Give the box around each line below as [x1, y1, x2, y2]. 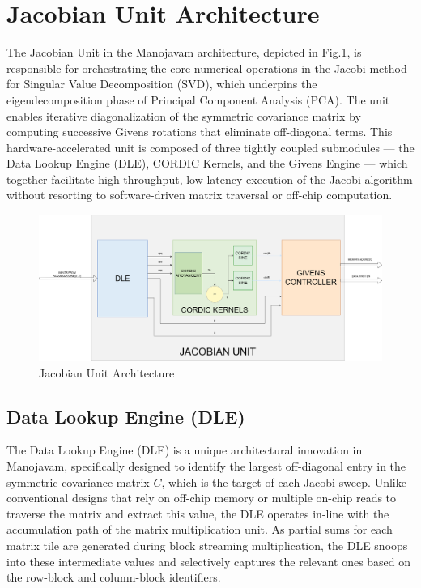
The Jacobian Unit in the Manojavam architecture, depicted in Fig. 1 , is [6, 44, 362, 61]
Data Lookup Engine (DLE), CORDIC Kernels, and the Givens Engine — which [6, 155, 408, 172]
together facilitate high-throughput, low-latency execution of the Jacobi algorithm [6, 170, 413, 187]
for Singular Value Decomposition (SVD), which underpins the [6, 75, 317, 92]
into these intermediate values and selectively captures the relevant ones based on [6, 552, 411, 569]
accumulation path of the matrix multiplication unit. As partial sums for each [6, 521, 393, 538]
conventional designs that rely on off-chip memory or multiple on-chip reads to [6, 489, 397, 506]
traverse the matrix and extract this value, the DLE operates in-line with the [6, 505, 389, 522]
